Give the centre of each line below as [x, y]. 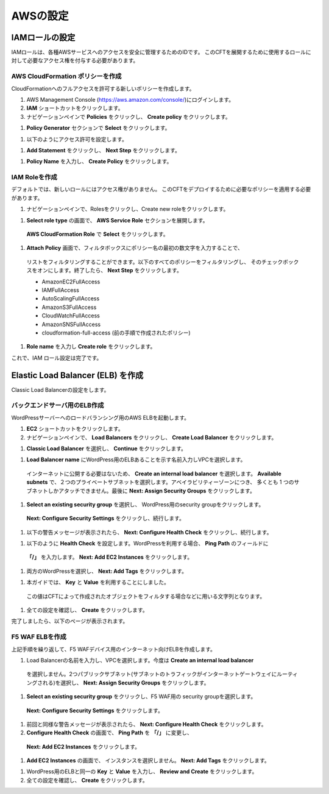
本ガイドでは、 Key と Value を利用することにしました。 [98, 583]
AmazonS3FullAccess [69, 307]
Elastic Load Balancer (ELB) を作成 [77, 375]
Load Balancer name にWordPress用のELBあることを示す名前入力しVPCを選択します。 [136, 459]
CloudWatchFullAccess [71, 316]
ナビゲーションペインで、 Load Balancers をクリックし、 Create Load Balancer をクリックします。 [152, 437]
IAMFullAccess [60, 290]
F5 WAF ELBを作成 [39, 637]
